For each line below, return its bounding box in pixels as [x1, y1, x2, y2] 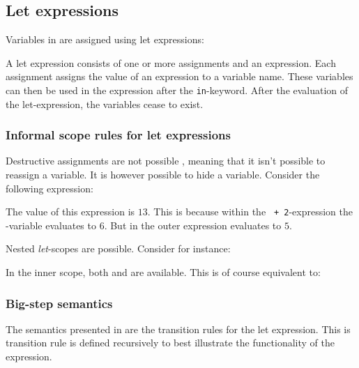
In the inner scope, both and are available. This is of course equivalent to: [6, 265, 321, 279]
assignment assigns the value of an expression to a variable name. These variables [6, 69, 353, 84]
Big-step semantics [6, 294, 113, 312]
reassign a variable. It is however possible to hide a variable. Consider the [6, 167, 320, 182]
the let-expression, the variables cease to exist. [6, 96, 204, 111]
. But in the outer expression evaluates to [104, 217, 282, 232]
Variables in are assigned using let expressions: [6, 32, 204, 47]
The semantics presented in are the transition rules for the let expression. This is [6, 321, 351, 336]
